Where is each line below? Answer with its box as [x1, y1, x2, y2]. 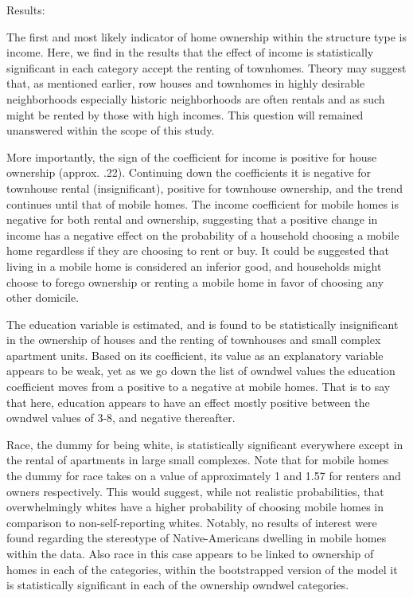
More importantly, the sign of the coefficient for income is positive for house [6, 148, 377, 165]
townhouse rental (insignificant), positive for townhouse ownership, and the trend [6, 179, 403, 196]
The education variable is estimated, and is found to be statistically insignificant [6, 315, 399, 332]
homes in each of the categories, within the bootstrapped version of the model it [6, 561, 398, 577]
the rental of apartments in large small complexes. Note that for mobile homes [6, 451, 389, 468]
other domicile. [6, 289, 80, 306]
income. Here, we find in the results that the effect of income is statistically [6, 44, 374, 61]
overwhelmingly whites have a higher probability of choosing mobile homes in [6, 498, 384, 515]
